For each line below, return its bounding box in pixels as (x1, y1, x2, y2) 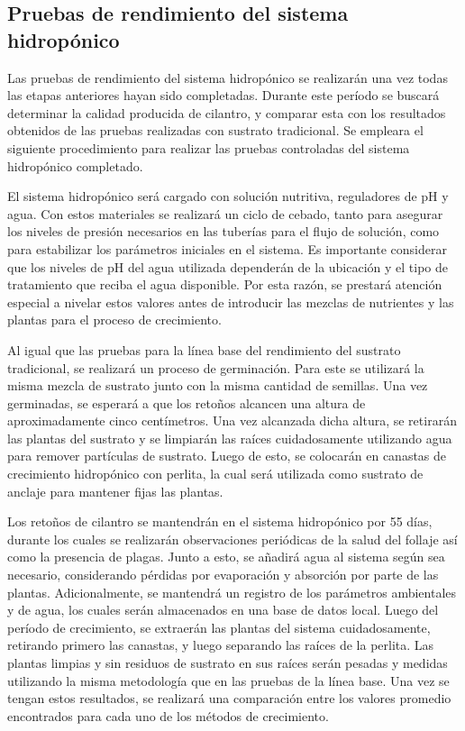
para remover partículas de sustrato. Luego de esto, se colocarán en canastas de (7, 446, 447, 465)
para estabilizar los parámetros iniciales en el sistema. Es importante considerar (7, 239, 447, 258)
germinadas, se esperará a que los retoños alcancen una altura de (7, 393, 366, 412)
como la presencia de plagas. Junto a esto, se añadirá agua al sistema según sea (7, 547, 445, 566)
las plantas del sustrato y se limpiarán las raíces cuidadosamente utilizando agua (7, 428, 452, 447)
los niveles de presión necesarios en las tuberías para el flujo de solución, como (7, 222, 440, 241)
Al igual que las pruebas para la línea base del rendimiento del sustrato (7, 340, 401, 359)
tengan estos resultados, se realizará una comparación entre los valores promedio (7, 689, 451, 708)
